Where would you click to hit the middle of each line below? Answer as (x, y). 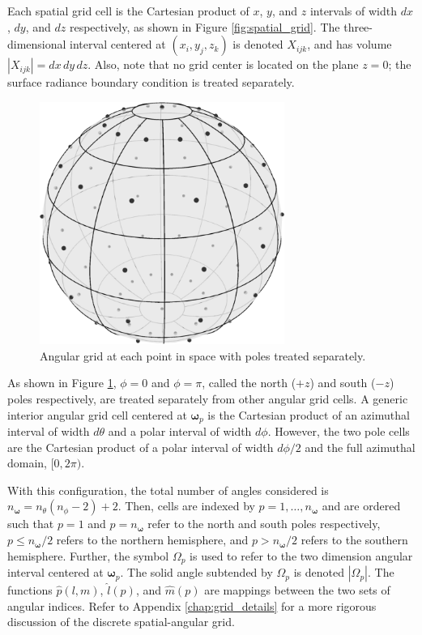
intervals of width (353, 11)
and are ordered (361, 506)
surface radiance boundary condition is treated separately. (151, 82)
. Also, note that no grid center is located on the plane (223, 64)
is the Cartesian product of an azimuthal (309, 414)
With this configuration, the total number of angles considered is (168, 490)
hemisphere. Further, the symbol (88, 555)
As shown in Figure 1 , (62, 383)
